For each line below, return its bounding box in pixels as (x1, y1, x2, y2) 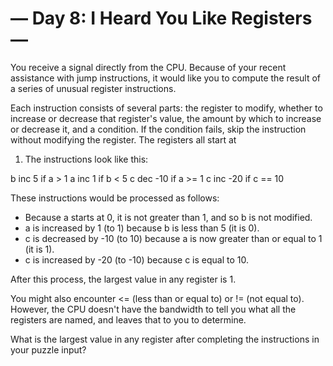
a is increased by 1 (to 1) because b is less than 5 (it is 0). (24, 222, 260, 234)
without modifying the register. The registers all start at (10, 133, 237, 146)
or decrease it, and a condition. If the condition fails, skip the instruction (10, 123, 307, 135)
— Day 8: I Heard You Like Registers (10, 7, 313, 30)
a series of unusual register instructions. (10, 82, 177, 94)
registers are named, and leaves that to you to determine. (10, 313, 247, 326)
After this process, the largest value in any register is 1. (10, 273, 237, 285)
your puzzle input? (10, 343, 87, 356)
